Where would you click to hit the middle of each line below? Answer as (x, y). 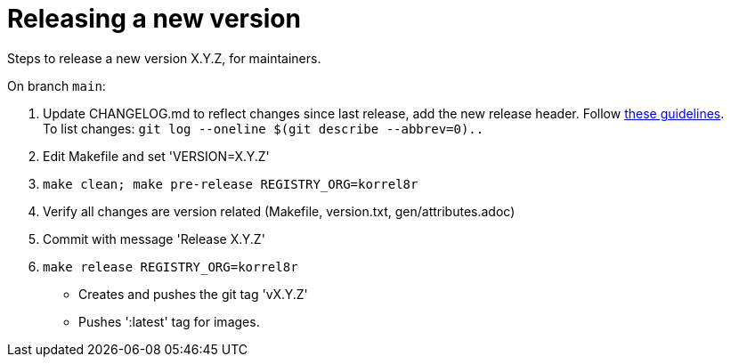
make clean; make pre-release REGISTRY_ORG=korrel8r (231, 184)
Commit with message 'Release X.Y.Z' (154, 239)
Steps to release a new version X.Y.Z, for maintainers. (164, 58)
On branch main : (57, 85)
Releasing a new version (154, 19)
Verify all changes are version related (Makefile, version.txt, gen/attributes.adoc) (279, 211)
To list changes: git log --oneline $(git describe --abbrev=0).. (264, 128)
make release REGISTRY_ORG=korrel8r (171, 267)
